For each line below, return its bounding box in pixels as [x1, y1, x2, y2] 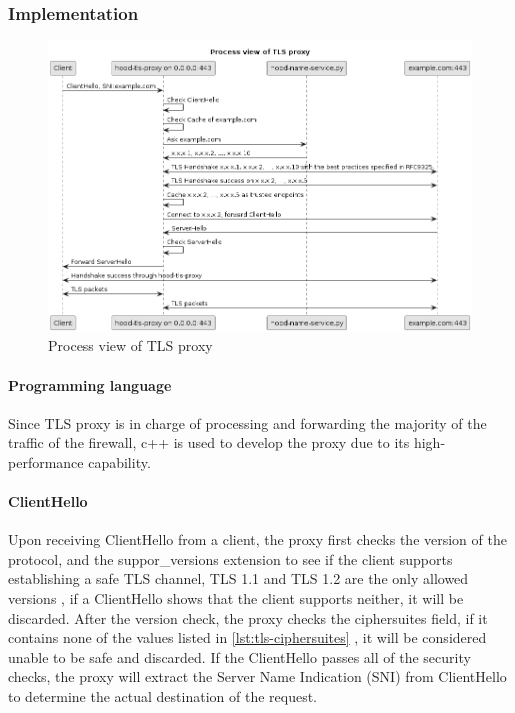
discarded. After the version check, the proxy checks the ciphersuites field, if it [8, 607, 488, 628]
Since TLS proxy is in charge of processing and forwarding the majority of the [8, 412, 487, 433]
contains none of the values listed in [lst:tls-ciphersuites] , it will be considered [8, 627, 487, 648]
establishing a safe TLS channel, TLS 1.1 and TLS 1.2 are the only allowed [8, 568, 469, 589]
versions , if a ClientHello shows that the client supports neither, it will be [8, 588, 464, 609]
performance [8, 451, 84, 472]
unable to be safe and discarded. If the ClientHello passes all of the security [8, 646, 471, 667]
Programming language [8, 374, 172, 395]
